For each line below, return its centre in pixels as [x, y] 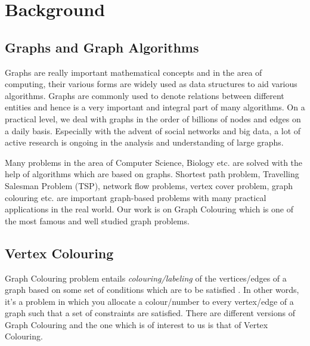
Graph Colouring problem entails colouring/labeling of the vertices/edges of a [146, 278]
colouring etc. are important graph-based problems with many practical [136, 197]
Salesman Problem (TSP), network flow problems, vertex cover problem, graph [149, 185]
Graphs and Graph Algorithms [102, 47]
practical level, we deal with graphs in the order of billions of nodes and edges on [153, 118]
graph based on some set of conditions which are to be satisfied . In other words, [152, 290]
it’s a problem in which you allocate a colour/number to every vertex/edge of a [149, 301]
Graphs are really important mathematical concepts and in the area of [134, 72]
